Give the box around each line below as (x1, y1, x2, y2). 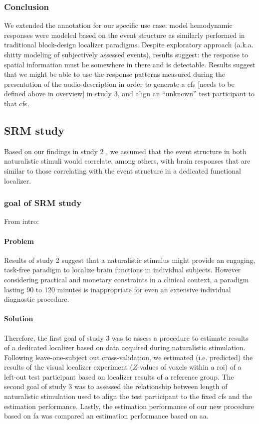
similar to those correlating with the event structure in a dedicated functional (4, 165, 241, 176)
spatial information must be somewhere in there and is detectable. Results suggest (4, 59, 256, 69)
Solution (4, 313, 33, 324)
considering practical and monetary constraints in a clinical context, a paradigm (4, 274, 249, 284)
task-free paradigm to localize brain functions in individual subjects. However (4, 264, 241, 275)
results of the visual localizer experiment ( (4, 362, 133, 372)
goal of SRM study (4, 197, 82, 209)
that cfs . (4, 98, 29, 108)
